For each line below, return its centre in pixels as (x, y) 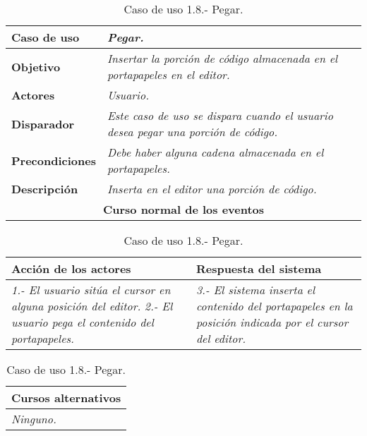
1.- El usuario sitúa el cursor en (91, 290)
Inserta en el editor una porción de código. (212, 189)
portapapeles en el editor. (168, 74)
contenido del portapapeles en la (274, 306)
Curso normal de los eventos (183, 209)
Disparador (43, 123)
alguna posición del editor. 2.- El (92, 306)
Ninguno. (34, 419)
